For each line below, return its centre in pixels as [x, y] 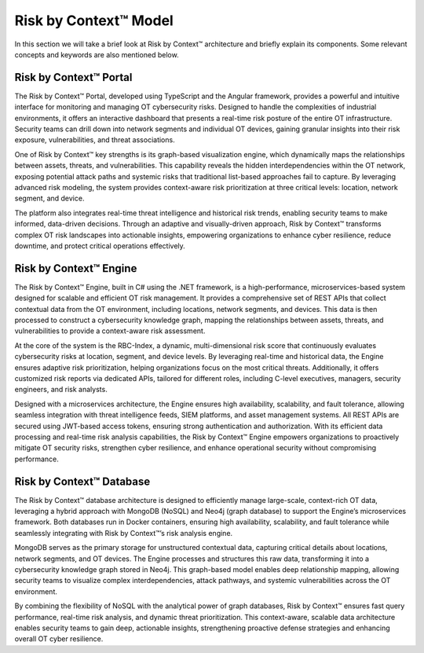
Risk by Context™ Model [94, 20]
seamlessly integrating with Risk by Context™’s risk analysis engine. [124, 533]
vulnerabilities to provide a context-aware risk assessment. [110, 331]
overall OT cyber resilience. [59, 639]
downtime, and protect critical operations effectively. [100, 246]
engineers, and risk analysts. [61, 390]
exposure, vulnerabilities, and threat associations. [95, 140]
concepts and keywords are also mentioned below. [97, 54]
